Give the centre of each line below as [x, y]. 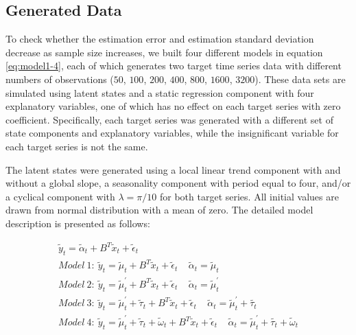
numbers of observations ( [60, 79]
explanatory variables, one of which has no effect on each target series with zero [173, 106]
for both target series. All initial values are [249, 196]
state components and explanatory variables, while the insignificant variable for [172, 133]
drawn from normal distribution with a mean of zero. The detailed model [159, 210]
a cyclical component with [60, 196]
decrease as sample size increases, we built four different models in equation [164, 52]
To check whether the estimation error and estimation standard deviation [160, 39]
